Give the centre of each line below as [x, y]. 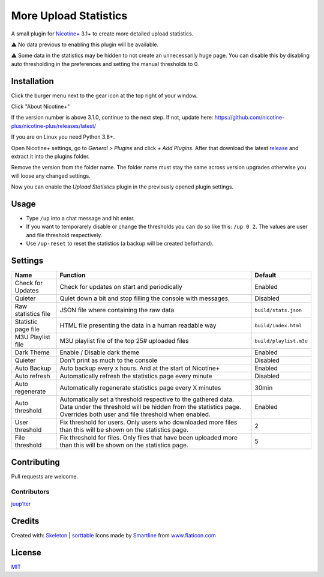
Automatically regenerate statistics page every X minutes [140, 388]
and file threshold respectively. [64, 235]
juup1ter [21, 504]
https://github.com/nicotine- [250, 118]
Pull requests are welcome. [44, 476]
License [26, 552]
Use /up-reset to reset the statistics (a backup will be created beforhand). [120, 244]
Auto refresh [32, 376]
